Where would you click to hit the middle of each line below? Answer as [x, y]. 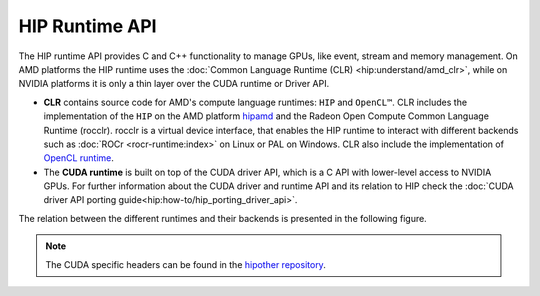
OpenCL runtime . [79, 158]
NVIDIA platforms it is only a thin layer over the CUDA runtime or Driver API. [174, 84]
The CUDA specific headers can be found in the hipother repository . [186, 264]
